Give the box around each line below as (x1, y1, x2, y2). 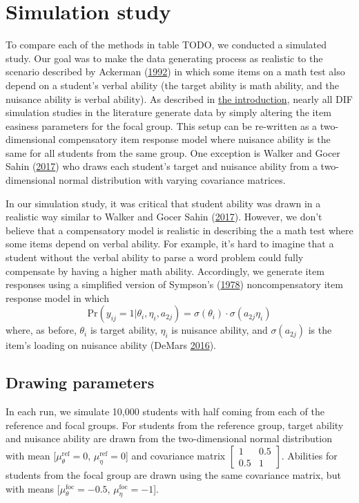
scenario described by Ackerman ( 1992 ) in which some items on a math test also (6, 64, 345, 79)
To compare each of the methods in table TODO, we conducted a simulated (6, 37, 327, 52)
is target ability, (90, 323, 157, 337)
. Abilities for (281, 448, 338, 462)
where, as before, (6, 323, 77, 337)
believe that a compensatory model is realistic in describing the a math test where (6, 222, 353, 237)
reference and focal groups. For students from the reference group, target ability (6, 417, 344, 432)
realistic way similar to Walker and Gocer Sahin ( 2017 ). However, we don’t (6, 209, 322, 224)
